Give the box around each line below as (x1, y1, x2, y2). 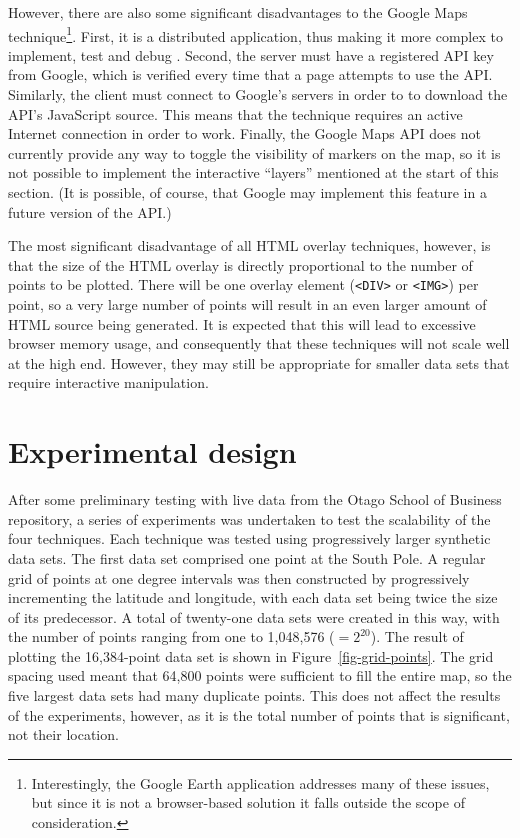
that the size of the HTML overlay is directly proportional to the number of (8, 254, 473, 275)
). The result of (370, 626, 464, 647)
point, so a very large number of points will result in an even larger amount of (8, 294, 487, 315)
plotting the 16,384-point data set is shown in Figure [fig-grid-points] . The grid (8, 645, 494, 666)
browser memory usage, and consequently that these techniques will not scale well (8, 333, 510, 354)
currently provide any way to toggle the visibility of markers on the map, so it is (8, 142, 501, 163)
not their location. (8, 724, 119, 745)
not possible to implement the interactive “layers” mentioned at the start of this (8, 162, 499, 183)
